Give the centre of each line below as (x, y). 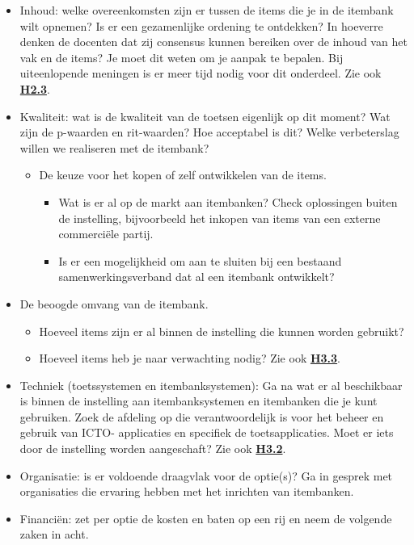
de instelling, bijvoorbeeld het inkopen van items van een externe (220, 218)
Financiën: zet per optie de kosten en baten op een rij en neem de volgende (206, 518)
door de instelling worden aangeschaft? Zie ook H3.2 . (153, 449)
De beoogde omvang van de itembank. (114, 303)
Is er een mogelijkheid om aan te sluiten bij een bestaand (200, 260)
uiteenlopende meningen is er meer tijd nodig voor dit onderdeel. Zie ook (201, 73)
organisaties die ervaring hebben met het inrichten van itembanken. (187, 491)
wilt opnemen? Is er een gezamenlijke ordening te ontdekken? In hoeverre (201, 25)
